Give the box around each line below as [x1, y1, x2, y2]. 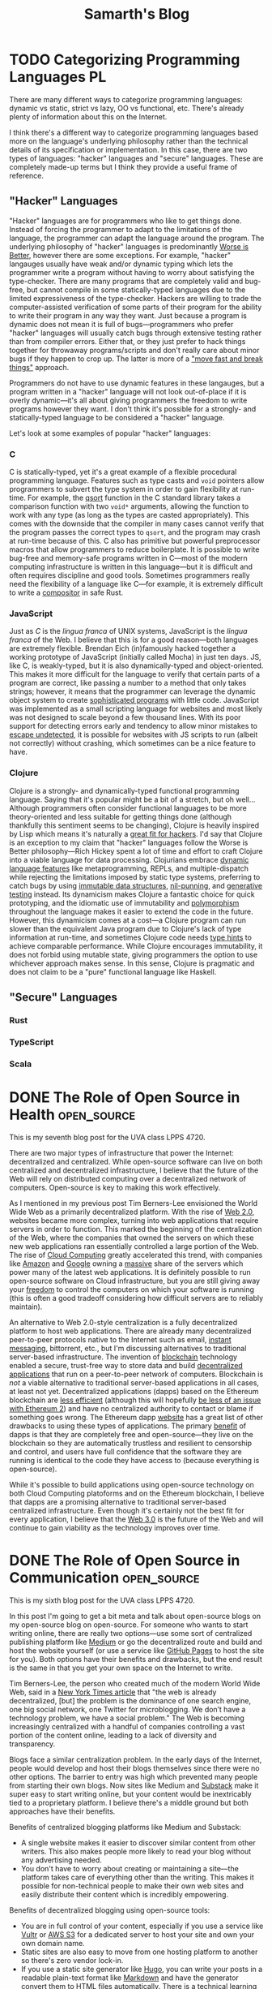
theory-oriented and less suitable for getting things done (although [9, 812, 232, 821]
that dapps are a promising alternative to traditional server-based [9, 1496, 227, 1506]
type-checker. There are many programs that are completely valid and [9, 276, 244, 286]
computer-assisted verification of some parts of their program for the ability [9, 302, 262, 312]
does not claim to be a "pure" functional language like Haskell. [9, 967, 217, 976]
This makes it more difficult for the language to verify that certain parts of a [9, 669, 261, 679]
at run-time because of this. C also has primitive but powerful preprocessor [9, 536, 261, 546]
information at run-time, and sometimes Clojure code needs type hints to [9, 932, 252, 942]
